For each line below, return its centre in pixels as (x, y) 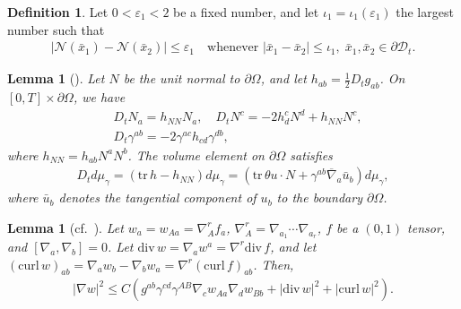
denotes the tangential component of (157, 197)
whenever (233, 48)
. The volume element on (196, 154)
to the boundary (319, 197)
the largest (425, 12)
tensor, (426, 227)
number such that (56, 29)
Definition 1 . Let (58, 12)
